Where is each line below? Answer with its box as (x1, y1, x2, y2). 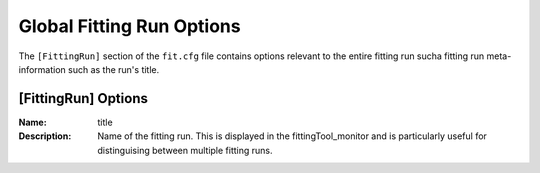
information (18, 63, 67, 75)
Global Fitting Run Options (18, 15, 241, 37)
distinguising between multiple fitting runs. (97, 144, 274, 156)
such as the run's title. (68, 63, 160, 75)
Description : (18, 130, 72, 142)
